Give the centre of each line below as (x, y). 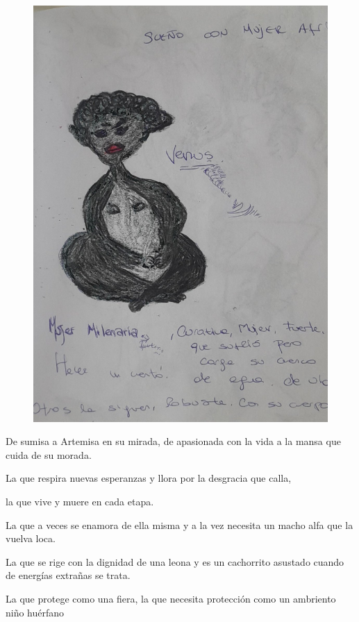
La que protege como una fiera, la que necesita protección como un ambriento (171, 599)
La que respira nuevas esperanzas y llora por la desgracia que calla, (149, 478)
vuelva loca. (31, 538)
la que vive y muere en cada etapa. (80, 502)
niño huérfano (35, 612)
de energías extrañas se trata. (68, 575)
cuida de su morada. (49, 454)
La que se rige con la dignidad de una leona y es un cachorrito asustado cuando (175, 561)
